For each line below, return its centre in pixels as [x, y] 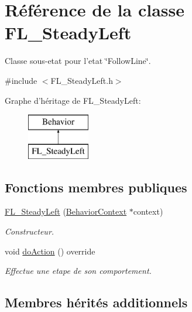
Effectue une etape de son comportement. [78, 271]
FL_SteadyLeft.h [82, 80]
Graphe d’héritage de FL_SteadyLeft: [73, 100]
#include [21, 80]
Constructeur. [30, 231]
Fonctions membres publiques [96, 187]
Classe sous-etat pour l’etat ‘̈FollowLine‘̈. [78, 61]
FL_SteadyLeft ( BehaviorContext [66, 211]
